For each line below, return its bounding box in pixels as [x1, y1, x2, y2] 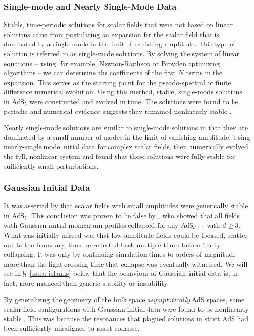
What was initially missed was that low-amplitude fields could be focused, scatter [4, 229, 248, 240]
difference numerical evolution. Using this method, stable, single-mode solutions [4, 87, 242, 97]
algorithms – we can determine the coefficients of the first [4, 67, 176, 78]
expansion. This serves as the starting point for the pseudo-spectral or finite [4, 77, 231, 87]
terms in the [186, 67, 223, 78]
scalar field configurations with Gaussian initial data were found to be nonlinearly [4, 304, 249, 314]
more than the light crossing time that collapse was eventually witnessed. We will [4, 258, 248, 269]
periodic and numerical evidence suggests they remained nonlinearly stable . [4, 106, 232, 116]
